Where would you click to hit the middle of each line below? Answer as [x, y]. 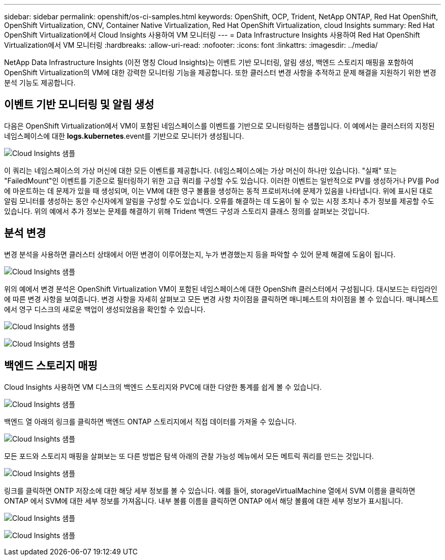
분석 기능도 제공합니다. [40, 83]
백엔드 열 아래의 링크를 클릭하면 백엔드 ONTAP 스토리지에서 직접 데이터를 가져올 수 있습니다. [150, 421]
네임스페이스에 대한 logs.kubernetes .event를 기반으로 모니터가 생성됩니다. [124, 136]
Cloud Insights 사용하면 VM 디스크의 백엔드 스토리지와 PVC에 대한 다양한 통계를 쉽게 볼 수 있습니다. [163, 387]
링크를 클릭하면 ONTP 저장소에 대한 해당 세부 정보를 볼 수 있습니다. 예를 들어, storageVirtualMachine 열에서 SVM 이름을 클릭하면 [210, 490]
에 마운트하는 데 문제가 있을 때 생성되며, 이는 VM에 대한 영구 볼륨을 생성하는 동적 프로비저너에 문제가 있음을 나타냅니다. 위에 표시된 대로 [218, 191]
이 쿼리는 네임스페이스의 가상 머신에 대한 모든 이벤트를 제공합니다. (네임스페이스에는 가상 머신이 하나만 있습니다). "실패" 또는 [201, 170]
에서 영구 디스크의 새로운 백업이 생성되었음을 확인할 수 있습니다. [105, 309]
